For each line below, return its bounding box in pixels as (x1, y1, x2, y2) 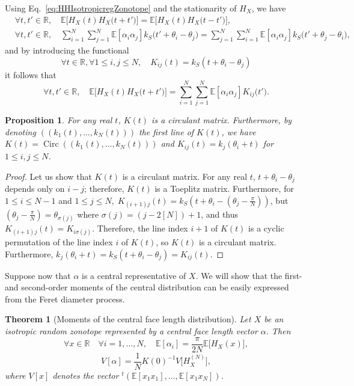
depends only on (5, 182, 65, 194)
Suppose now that (5, 269, 71, 281)
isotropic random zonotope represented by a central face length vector (5, 325, 258, 337)
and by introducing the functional (5, 43, 129, 56)
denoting (5, 125, 36, 138)
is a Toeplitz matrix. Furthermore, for (154, 182, 294, 194)
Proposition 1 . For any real (5, 114, 112, 126)
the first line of (139, 125, 194, 138)
